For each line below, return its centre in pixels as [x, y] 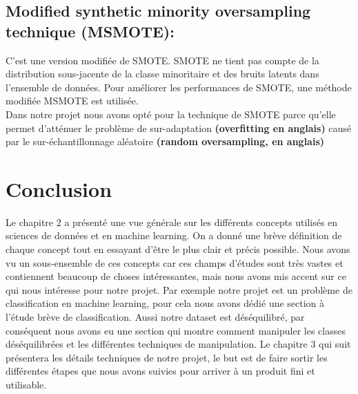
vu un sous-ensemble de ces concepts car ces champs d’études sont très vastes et [175, 262]
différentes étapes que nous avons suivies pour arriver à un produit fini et [160, 371]
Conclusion [59, 188]
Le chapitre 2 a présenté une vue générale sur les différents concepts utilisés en [172, 222]
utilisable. [26, 384]
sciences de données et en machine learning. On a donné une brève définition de [174, 235]
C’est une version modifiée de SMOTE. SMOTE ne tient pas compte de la [162, 60]
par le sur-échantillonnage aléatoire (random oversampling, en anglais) [165, 141]
